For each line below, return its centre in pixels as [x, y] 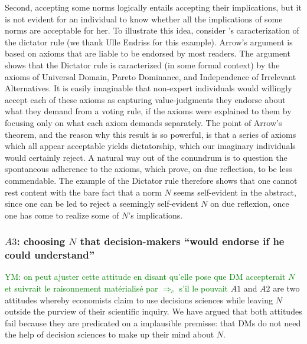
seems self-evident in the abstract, [235, 192]
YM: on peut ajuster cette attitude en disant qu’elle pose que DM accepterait [145, 277]
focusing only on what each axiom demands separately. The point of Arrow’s [143, 122]
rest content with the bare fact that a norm [83, 192]
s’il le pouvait [204, 288]
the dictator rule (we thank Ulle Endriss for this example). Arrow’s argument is [149, 42]
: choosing [41, 241]
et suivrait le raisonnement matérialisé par [81, 288]
